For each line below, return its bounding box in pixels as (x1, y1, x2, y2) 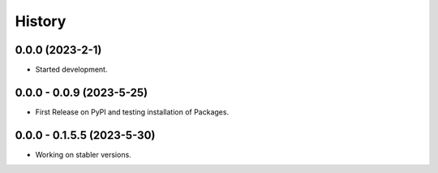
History (15, 12, 67, 30)
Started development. (35, 65, 108, 75)
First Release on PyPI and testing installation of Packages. (35, 106, 230, 117)
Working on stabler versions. (35, 149, 131, 159)
